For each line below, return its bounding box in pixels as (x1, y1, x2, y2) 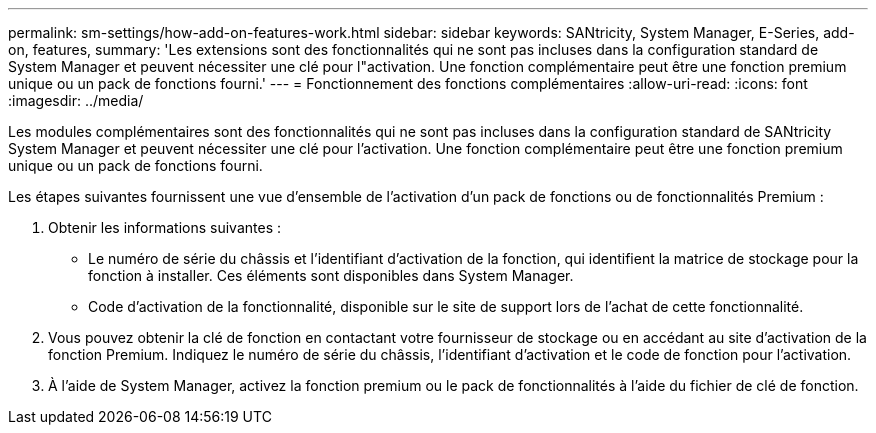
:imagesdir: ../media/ (8, 92, 144, 109)
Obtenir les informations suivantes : (48, 219, 281, 236)
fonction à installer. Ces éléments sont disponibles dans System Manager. (88, 267, 574, 284)
